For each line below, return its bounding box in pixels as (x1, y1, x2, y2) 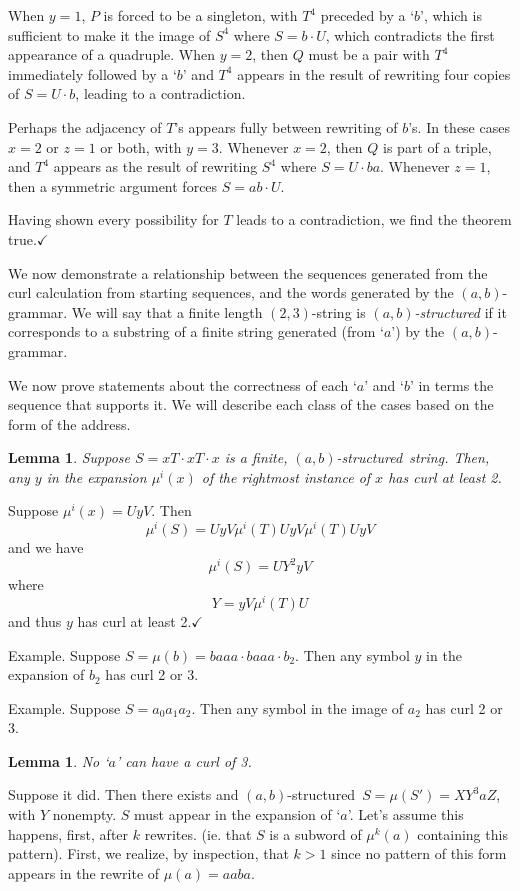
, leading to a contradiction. (75, 83, 246, 104)
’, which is (420, 5, 482, 25)
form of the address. (8, 413, 131, 434)
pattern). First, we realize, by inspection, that (8, 843, 289, 864)
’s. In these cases (408, 116, 510, 137)
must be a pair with (308, 44, 430, 65)
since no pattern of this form (331, 843, 507, 864)
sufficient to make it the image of (8, 24, 211, 45)
